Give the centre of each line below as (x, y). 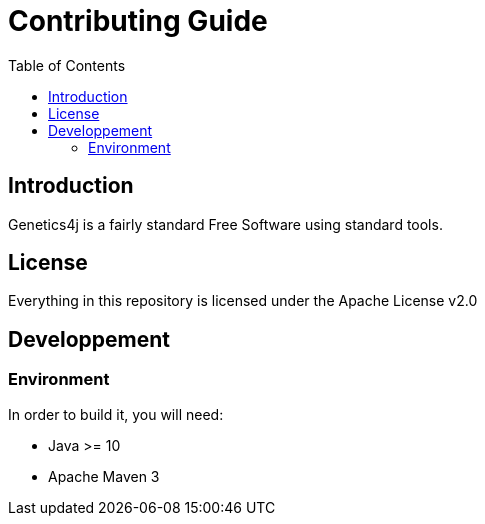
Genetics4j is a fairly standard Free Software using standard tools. (225, 224)
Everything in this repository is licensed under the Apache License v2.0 (243, 301)
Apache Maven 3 (104, 476)
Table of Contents (67, 65)
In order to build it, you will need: (116, 414)
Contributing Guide (138, 21)
